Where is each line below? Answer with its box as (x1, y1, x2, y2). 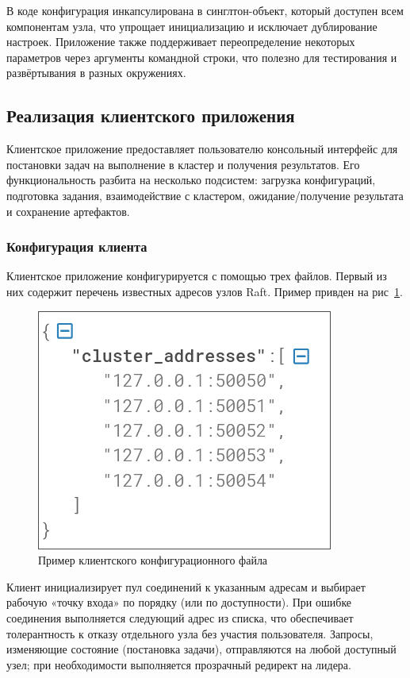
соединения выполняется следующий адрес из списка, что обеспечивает (6, 609, 354, 626)
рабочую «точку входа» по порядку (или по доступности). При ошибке (6, 594, 352, 611)
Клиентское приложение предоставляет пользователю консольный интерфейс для (6, 141, 398, 157)
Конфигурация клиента (6, 237, 148, 256)
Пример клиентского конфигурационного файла (38, 552, 268, 568)
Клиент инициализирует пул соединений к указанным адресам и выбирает (6, 578, 366, 595)
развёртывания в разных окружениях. (6, 64, 186, 81)
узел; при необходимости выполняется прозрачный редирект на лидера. (6, 656, 351, 672)
